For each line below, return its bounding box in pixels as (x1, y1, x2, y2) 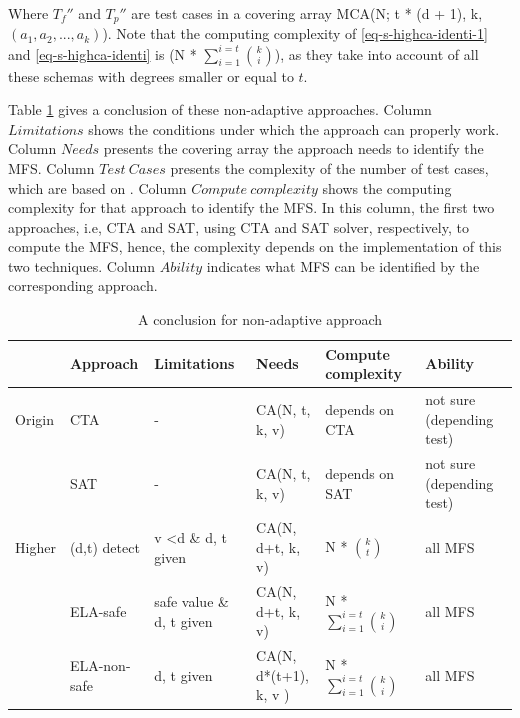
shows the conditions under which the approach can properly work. (88, 118, 500, 139)
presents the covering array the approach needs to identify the (103, 138, 484, 159)
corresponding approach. (8, 275, 158, 296)
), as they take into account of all (274, 43, 479, 64)
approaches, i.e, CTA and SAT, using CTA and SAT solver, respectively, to (8, 216, 469, 237)
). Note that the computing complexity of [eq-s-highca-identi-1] (102, 23, 488, 44)
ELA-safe (69, 600, 127, 621)
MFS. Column (8, 157, 95, 178)
